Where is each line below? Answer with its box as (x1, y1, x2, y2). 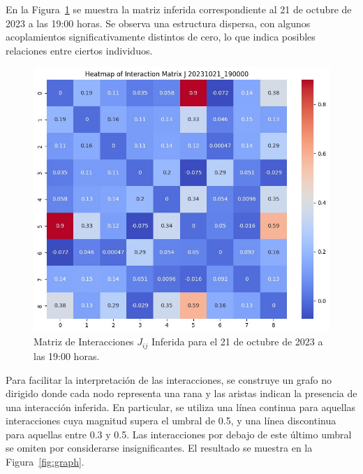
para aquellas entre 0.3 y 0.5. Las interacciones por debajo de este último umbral (6, 426, 352, 441)
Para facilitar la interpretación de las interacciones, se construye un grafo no (6, 372, 332, 387)
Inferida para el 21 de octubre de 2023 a (151, 334, 323, 349)
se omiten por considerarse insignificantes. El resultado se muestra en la (6, 440, 313, 455)
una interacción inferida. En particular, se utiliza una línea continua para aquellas (6, 399, 356, 414)
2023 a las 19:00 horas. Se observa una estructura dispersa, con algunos (6, 15, 311, 30)
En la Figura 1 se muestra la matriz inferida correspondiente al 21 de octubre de (6, 2, 352, 16)
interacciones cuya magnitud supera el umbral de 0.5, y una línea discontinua (6, 413, 336, 428)
